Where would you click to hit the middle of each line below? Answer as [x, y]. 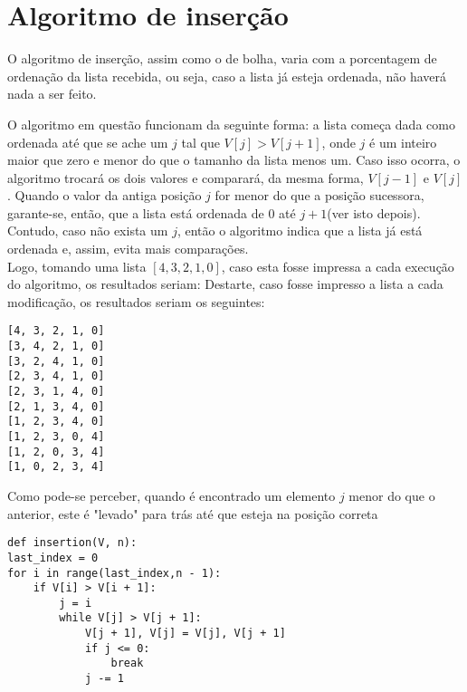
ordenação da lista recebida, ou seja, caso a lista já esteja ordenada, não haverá [227, 76]
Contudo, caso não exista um [88, 231]
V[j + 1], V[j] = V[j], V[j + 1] [185, 634]
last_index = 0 [53, 557]
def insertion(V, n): [72, 543]
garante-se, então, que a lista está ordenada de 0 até [152, 212]
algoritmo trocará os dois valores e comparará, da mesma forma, [186, 177]
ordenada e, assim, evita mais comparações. [128, 249]
